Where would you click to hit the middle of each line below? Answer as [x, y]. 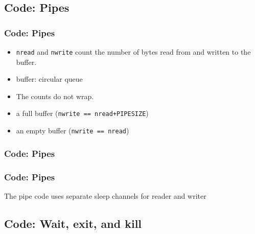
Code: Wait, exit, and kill [73, 223]
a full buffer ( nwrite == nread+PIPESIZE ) [82, 113]
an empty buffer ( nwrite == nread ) [73, 131]
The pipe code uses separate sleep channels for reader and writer [105, 195]
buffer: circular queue [49, 79]
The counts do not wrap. [55, 96]
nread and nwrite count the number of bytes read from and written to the [133, 52]
